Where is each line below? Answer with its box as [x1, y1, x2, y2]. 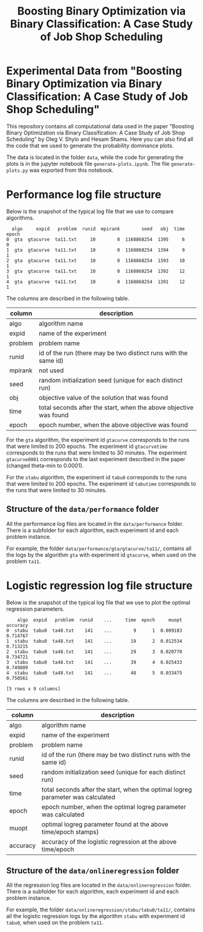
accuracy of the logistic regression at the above [41, 837, 177, 845]
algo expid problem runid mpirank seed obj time [11, 226, 185, 232]
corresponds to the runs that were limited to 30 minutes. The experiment [6, 449, 187, 456]
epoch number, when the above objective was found [39, 421, 188, 429]
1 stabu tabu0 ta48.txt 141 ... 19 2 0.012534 [6, 638, 182, 644]
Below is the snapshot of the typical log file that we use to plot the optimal [6, 599, 190, 606]
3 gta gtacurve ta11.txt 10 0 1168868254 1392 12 [6, 268, 185, 274]
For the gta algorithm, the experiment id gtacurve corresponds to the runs [6, 436, 190, 443]
